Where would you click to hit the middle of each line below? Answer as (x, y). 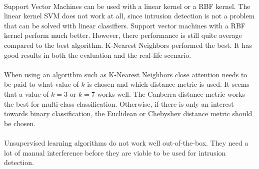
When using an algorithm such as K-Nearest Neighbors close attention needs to (126, 74)
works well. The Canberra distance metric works (171, 93)
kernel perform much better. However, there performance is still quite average (123, 35)
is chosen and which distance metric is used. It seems (168, 84)
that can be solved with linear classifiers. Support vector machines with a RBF (125, 25)
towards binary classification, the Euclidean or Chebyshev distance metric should (128, 113)
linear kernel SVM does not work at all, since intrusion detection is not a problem (129, 16)
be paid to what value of (41, 84)
